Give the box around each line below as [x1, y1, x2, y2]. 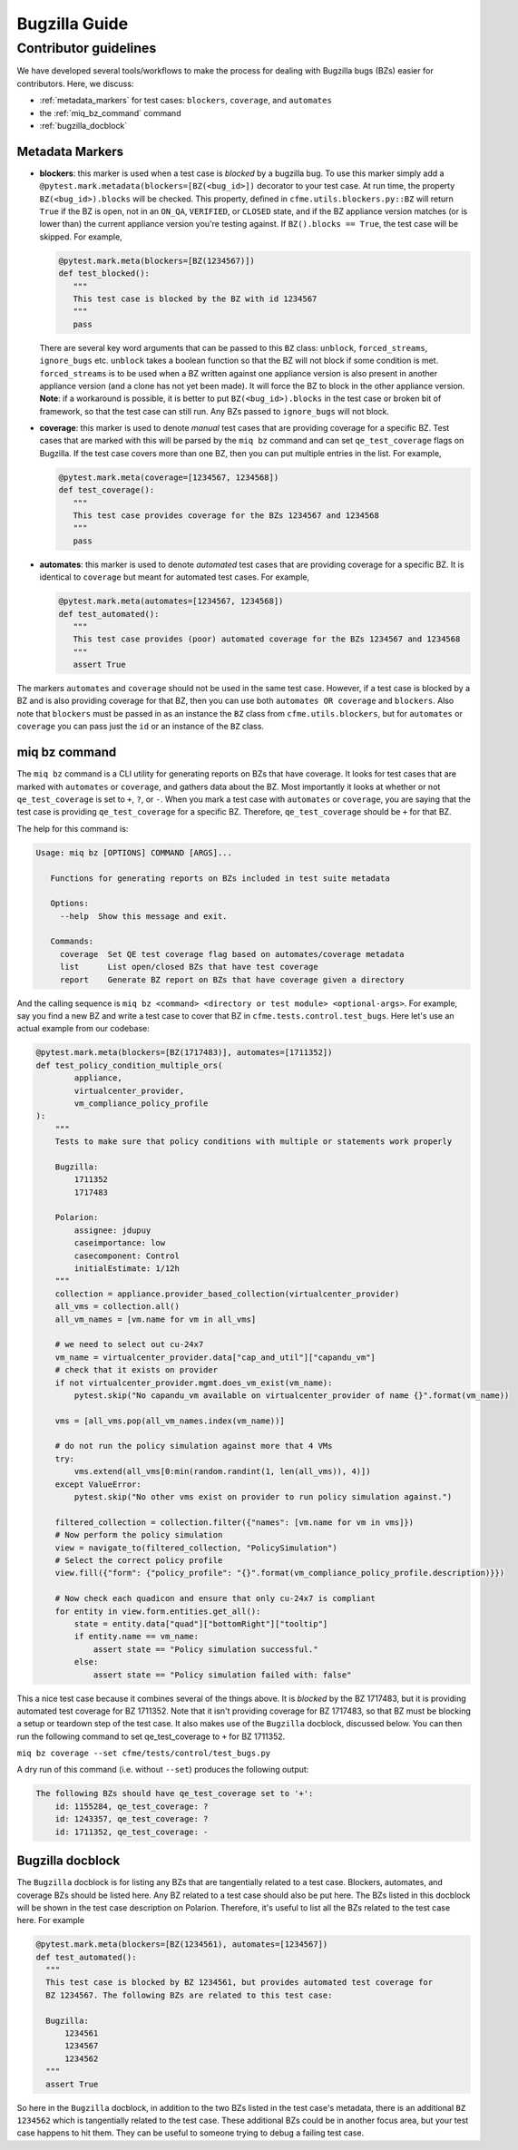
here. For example [16, 1915, 85, 1926]
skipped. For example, [39, 231, 122, 242]
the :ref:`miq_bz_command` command [39, 107, 181, 118]
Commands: [50, 936, 94, 947]
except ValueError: [54, 1479, 142, 1490]
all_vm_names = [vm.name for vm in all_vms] [54, 1314, 257, 1324]
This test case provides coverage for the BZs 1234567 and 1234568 [73, 511, 380, 521]
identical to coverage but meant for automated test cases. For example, [39, 572, 310, 582]
